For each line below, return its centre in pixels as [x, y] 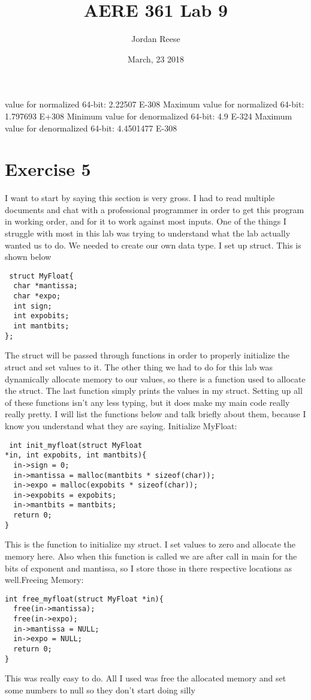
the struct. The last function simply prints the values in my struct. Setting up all [154, 391]
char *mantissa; [46, 286]
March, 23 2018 [156, 59]
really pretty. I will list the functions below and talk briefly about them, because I [155, 414]
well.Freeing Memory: [44, 580]
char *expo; [37, 296]
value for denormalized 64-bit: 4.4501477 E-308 [91, 128]
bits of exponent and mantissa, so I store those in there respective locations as [149, 568]
